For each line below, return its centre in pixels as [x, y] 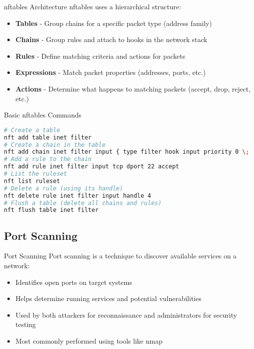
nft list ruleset [32, 181]
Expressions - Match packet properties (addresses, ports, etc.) [111, 72]
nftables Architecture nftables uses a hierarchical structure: [92, 6]
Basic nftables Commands [43, 115]
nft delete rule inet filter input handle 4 [78, 196]
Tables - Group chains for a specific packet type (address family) [114, 23]
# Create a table [32, 130]
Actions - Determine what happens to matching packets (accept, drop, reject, [133, 88]
